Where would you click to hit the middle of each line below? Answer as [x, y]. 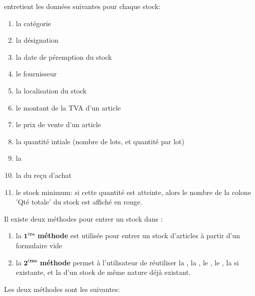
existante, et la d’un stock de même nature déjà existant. [103, 272]
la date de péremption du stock [64, 57]
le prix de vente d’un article [58, 124]
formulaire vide [39, 245]
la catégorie [33, 23]
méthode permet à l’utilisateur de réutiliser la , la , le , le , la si [139, 262]
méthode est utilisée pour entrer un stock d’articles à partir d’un [139, 235]
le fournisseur [36, 74]
